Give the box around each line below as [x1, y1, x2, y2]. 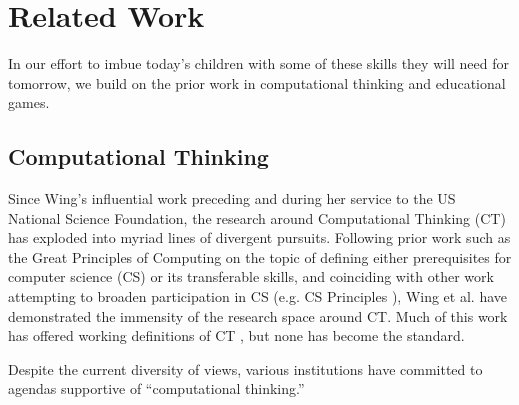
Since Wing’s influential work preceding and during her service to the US [8, 188, 456, 209]
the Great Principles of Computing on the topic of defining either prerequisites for [8, 246, 512, 267]
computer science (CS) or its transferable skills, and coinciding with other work [8, 266, 494, 287]
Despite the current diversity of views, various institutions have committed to [8, 358, 483, 379]
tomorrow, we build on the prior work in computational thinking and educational [8, 72, 506, 93]
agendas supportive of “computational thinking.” [8, 378, 305, 399]
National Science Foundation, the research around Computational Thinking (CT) [8, 207, 506, 228]
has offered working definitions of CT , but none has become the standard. [8, 325, 465, 346]
